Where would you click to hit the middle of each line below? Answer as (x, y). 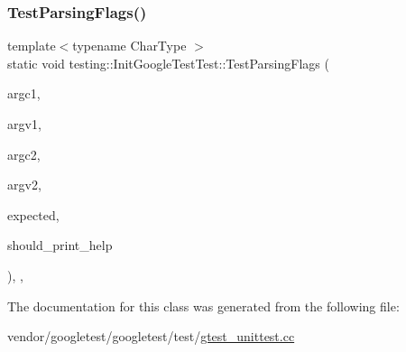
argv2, (24, 185)
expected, (33, 214)
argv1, (24, 124)
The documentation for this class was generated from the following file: (203, 306)
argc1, (24, 93)
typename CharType (129, 46)
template (32, 46)
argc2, (24, 154)
